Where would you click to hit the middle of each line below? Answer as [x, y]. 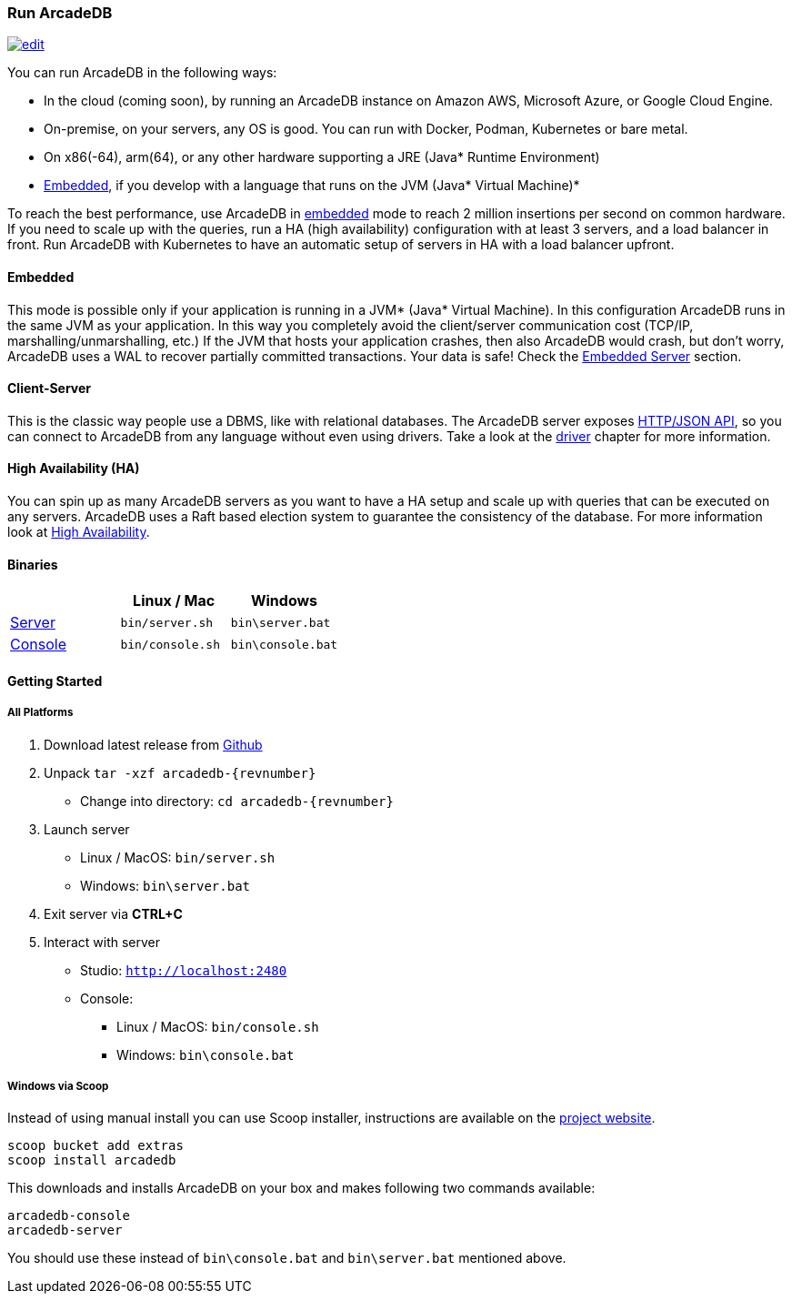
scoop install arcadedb [92, 1160]
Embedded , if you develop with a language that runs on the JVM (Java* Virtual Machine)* [312, 186]
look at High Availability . [79, 532]
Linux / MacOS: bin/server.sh [178, 857]
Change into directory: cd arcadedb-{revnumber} [237, 801]
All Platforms [40, 713]
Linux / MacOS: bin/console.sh [218, 1026]
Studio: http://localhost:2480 [184, 970]
